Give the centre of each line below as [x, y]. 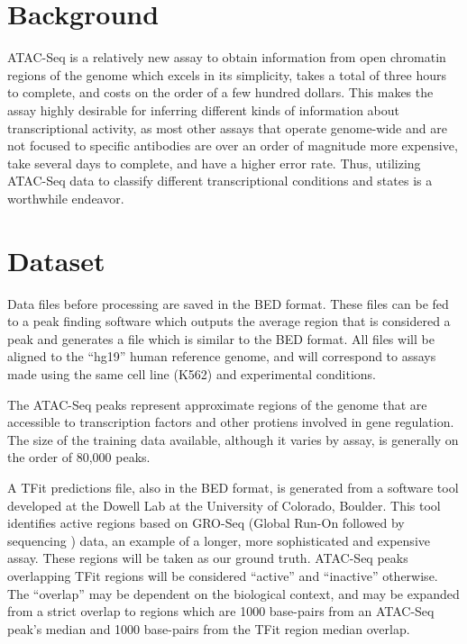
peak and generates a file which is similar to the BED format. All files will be [221, 338]
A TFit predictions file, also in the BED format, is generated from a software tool [233, 487]
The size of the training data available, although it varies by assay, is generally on [233, 439]
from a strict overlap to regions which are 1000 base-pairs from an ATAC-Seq [221, 611]
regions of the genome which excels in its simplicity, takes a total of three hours [227, 74]
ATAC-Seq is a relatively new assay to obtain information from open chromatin [227, 57]
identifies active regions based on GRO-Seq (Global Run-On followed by [206, 523]
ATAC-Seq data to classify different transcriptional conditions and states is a [220, 181]
